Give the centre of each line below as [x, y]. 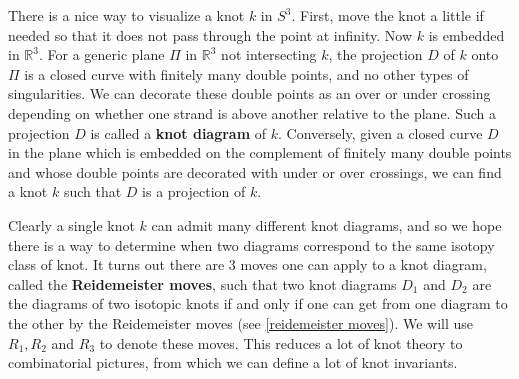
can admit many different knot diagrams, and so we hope [326, 224]
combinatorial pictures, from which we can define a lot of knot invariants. [233, 362]
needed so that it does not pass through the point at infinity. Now [210, 34]
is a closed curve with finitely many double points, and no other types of [246, 73]
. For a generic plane [101, 54]
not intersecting [269, 54]
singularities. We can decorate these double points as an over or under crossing [249, 93]
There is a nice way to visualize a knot [126, 15]
